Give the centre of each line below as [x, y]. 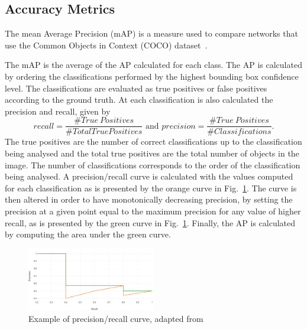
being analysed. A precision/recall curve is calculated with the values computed [149, 176]
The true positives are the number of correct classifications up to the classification [153, 141]
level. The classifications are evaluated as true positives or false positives [136, 88]
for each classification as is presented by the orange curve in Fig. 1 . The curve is [151, 188]
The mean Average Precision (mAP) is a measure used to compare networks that [151, 33]
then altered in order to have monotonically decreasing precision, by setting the [149, 199]
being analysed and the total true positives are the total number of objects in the [152, 153]
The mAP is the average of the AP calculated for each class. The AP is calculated [153, 65]
